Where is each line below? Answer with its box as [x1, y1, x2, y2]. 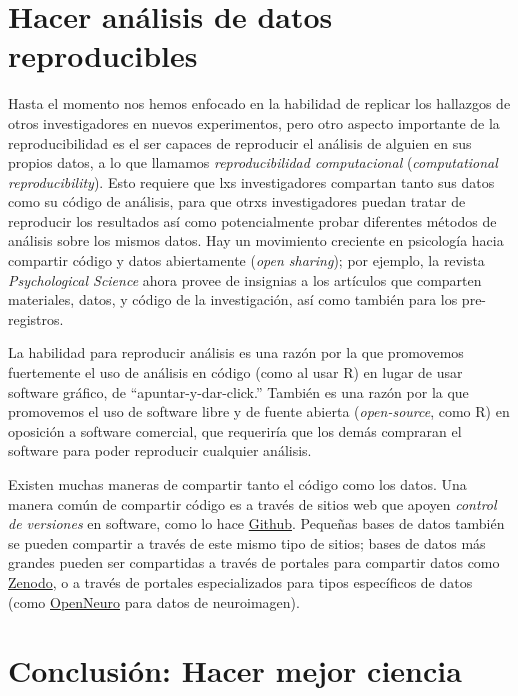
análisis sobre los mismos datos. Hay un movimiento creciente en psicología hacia [8, 230, 504, 251]
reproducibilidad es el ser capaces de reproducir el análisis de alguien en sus [8, 132, 472, 153]
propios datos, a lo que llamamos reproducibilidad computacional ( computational [8, 152, 498, 173]
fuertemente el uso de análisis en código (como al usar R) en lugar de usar [8, 362, 463, 383]
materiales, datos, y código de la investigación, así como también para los [8, 289, 458, 310]
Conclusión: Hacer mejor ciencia [8, 650, 462, 691]
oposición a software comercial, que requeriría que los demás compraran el [8, 420, 462, 441]
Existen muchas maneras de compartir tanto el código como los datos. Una [8, 474, 467, 494]
